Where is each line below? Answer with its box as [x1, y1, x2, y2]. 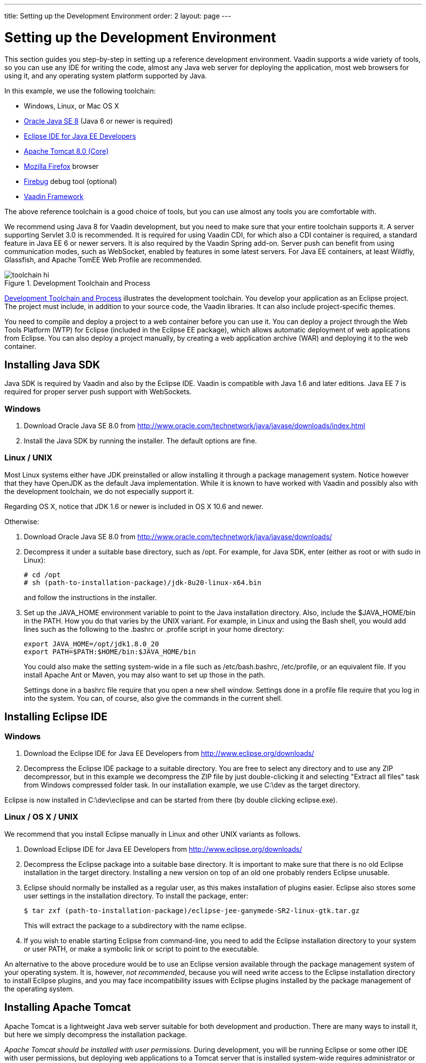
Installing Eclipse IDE [4, 711, 107, 723]
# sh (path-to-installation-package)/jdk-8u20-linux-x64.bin [24, 578, 261, 586]
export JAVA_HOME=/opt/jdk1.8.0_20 [24, 640, 159, 648]
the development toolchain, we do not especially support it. [4, 487, 194, 495]
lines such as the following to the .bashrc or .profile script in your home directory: [24, 624, 284, 633]
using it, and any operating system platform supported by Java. [4, 71, 207, 80]
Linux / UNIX [4, 453, 52, 463]
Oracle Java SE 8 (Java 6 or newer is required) [24, 116, 173, 125]
